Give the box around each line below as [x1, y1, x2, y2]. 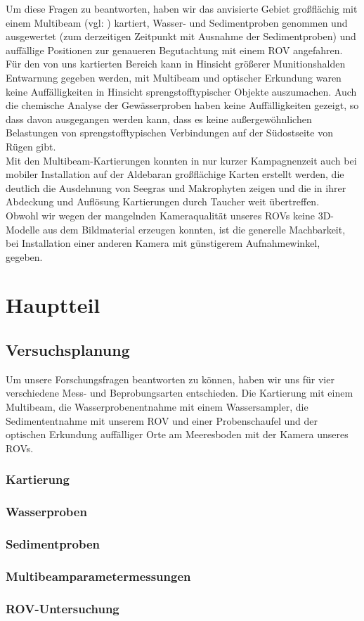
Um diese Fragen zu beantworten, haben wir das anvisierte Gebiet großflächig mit [6, 1, 358, 15]
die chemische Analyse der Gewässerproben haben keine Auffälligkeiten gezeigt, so [6, 98, 359, 113]
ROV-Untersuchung [6, 599, 119, 617]
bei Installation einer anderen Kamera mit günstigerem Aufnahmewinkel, [6, 236, 320, 250]
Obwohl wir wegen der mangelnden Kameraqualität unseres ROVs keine [6, 207, 316, 222]
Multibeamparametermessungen [6, 567, 191, 584]
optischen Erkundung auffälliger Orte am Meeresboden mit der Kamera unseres [6, 427, 349, 442]
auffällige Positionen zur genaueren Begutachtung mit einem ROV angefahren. [6, 42, 343, 57]
